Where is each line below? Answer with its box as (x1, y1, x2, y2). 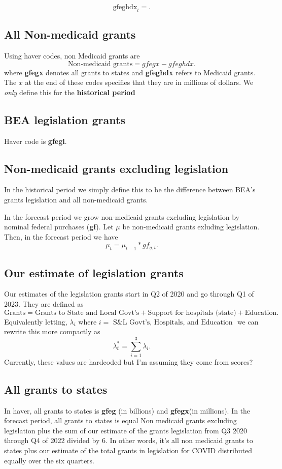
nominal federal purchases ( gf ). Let (4, 221, 114, 232)
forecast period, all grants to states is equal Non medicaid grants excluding (4, 415, 237, 426)
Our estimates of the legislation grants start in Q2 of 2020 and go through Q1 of (4, 288, 254, 299)
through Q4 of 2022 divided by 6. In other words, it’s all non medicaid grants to (4, 435, 253, 446)
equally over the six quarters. (4, 455, 94, 465)
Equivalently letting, (4, 316, 67, 327)
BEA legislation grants (4, 111, 125, 127)
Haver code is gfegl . (4, 135, 67, 146)
